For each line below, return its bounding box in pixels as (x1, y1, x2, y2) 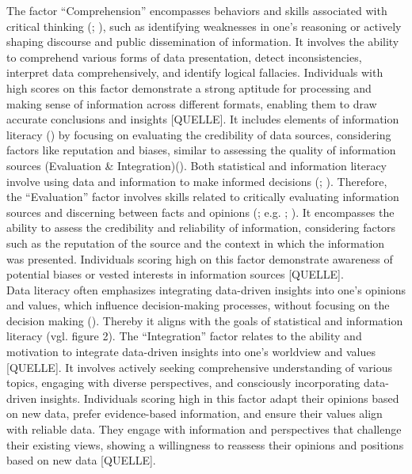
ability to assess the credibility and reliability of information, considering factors (6, 219, 396, 236)
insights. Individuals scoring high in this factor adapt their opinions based (40, 389, 399, 406)
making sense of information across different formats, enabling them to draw (6, 95, 377, 112)
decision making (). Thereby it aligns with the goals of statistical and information (6, 312, 403, 328)
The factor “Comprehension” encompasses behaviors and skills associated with (6, 2, 387, 18)
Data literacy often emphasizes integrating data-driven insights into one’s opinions (6, 281, 406, 298)
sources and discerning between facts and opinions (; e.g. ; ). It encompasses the (6, 203, 395, 220)
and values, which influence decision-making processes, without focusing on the (6, 297, 390, 313)
